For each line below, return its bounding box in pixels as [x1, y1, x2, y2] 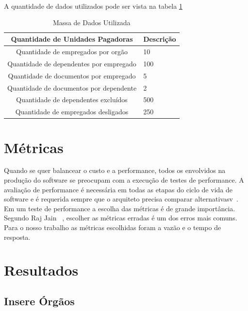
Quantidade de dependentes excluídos [16, 94, 128, 105]
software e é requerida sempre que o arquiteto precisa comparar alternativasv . [4, 194, 238, 204]
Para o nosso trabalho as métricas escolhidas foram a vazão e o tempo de [4, 222, 221, 233]
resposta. [4, 232, 31, 242]
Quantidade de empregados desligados [15, 107, 129, 117]
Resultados [4, 260, 79, 280]
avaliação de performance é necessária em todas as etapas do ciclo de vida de [4, 184, 232, 194]
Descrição [143, 34, 176, 44]
